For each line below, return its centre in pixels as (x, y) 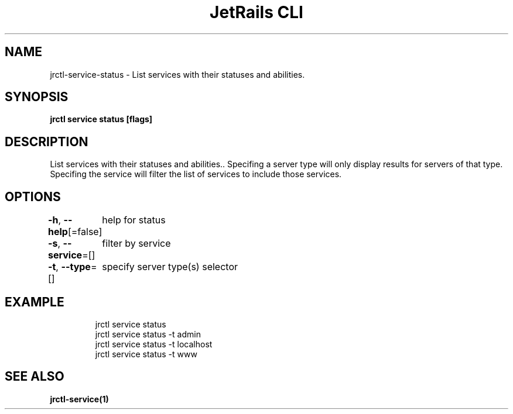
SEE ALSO (35, 377)
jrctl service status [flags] (101, 119)
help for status (134, 220)
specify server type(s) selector (170, 267)
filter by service (136, 244)
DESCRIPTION (47, 142)
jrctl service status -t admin (148, 334)
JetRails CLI (256, 12)
